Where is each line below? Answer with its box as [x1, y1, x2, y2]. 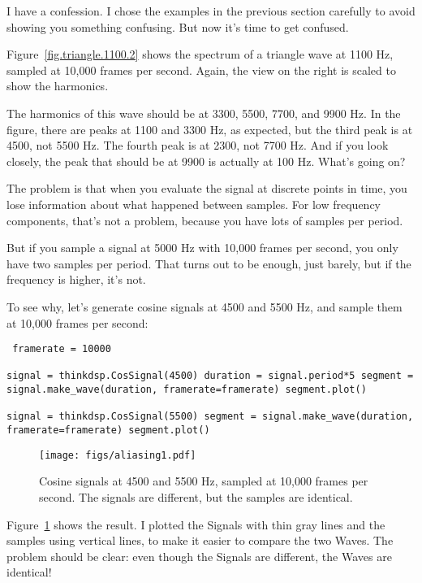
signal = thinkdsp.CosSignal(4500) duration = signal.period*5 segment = [6, 370, 414, 382]
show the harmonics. [6, 77, 109, 94]
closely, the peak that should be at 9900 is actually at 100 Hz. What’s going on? [6, 152, 406, 169]
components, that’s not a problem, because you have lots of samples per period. [6, 211, 403, 228]
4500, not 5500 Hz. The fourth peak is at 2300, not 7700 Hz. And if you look [6, 137, 389, 154]
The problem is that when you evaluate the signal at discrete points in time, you [6, 180, 407, 197]
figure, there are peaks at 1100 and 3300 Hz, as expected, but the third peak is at [6, 120, 413, 137]
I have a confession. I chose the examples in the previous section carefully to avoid [6, 2, 416, 19]
